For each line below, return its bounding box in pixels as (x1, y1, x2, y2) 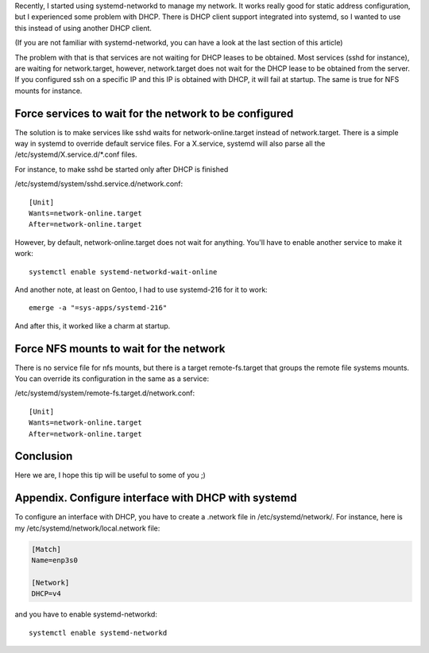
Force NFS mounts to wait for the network (14, 342, 226, 356)
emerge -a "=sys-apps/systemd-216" (29, 303, 168, 313)
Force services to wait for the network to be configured (14, 107, 294, 120)
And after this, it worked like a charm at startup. (14, 321, 171, 330)
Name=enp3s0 (31, 556, 79, 565)
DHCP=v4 (31, 589, 61, 598)
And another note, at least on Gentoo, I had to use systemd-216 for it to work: (14, 285, 268, 294)
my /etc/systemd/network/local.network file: (14, 523, 160, 533)
